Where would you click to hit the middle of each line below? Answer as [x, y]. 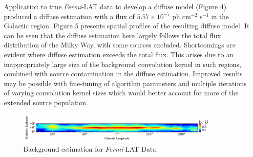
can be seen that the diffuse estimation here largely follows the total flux [113, 35]
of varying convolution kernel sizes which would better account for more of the [121, 93]
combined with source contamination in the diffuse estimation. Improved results [123, 74]
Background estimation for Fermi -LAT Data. [91, 149]
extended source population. [46, 102]
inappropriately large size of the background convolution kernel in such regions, [123, 64]
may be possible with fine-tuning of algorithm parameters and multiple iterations [125, 83]
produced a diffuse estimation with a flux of [69, 16]
